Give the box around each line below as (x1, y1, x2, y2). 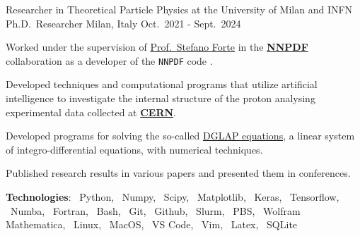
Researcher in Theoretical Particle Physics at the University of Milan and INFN (6, 2, 353, 16)
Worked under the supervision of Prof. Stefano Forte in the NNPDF (6, 39, 308, 54)
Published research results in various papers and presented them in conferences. (6, 166, 351, 180)
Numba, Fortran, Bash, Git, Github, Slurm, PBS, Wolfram (10, 203, 301, 218)
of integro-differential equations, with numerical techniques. (6, 142, 263, 156)
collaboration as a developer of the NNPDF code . (6, 53, 213, 68)
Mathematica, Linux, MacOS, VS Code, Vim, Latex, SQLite (6, 217, 298, 232)
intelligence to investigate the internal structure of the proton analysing (6, 91, 315, 106)
